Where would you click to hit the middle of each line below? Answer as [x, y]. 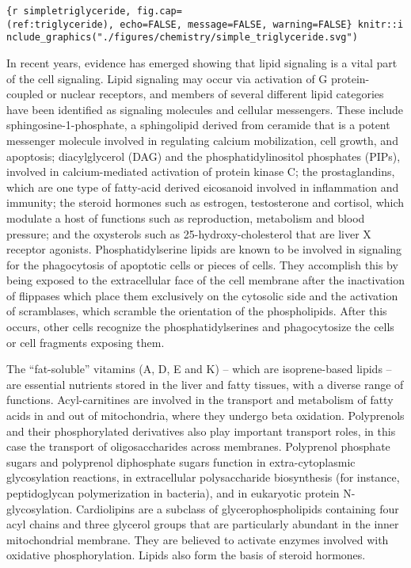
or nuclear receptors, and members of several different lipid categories [215, 94]
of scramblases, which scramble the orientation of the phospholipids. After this [197, 311]
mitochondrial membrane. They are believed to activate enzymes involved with [198, 539]
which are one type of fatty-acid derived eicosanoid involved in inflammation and [203, 187]
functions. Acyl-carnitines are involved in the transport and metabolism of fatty [200, 400]
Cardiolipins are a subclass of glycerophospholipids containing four [237, 508]
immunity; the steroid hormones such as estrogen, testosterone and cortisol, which [205, 202]
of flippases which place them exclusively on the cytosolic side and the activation [202, 295]
